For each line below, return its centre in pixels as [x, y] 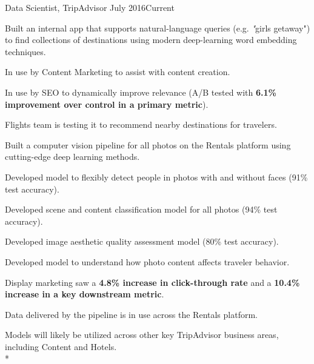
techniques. [25, 51]
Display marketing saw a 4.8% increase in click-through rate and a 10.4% [152, 282]
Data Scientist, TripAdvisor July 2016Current [90, 7]
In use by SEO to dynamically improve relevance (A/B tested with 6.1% [141, 92]
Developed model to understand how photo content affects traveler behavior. [147, 261]
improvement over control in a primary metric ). [107, 104]
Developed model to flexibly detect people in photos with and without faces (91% [156, 177]
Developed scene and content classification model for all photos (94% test [141, 209]
